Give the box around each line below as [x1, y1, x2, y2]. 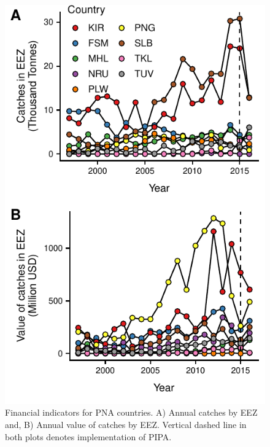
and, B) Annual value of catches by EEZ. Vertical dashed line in [5, 418, 247, 430]
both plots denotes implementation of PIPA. [5, 430, 172, 443]
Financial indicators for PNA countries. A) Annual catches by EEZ [5, 406, 258, 419]
